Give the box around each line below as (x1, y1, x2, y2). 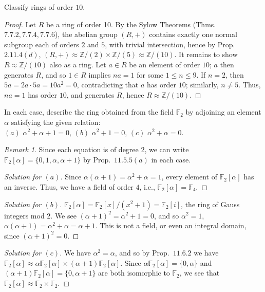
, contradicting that (77, 79, 139, 90)
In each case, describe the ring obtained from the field (4, 106, 174, 117)
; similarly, (185, 79, 219, 90)
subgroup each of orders (4, 39, 79, 49)
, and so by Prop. (115, 247, 169, 258)
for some (137, 69, 164, 80)
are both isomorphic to (98, 267, 170, 278)
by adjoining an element (185, 106, 261, 117)
